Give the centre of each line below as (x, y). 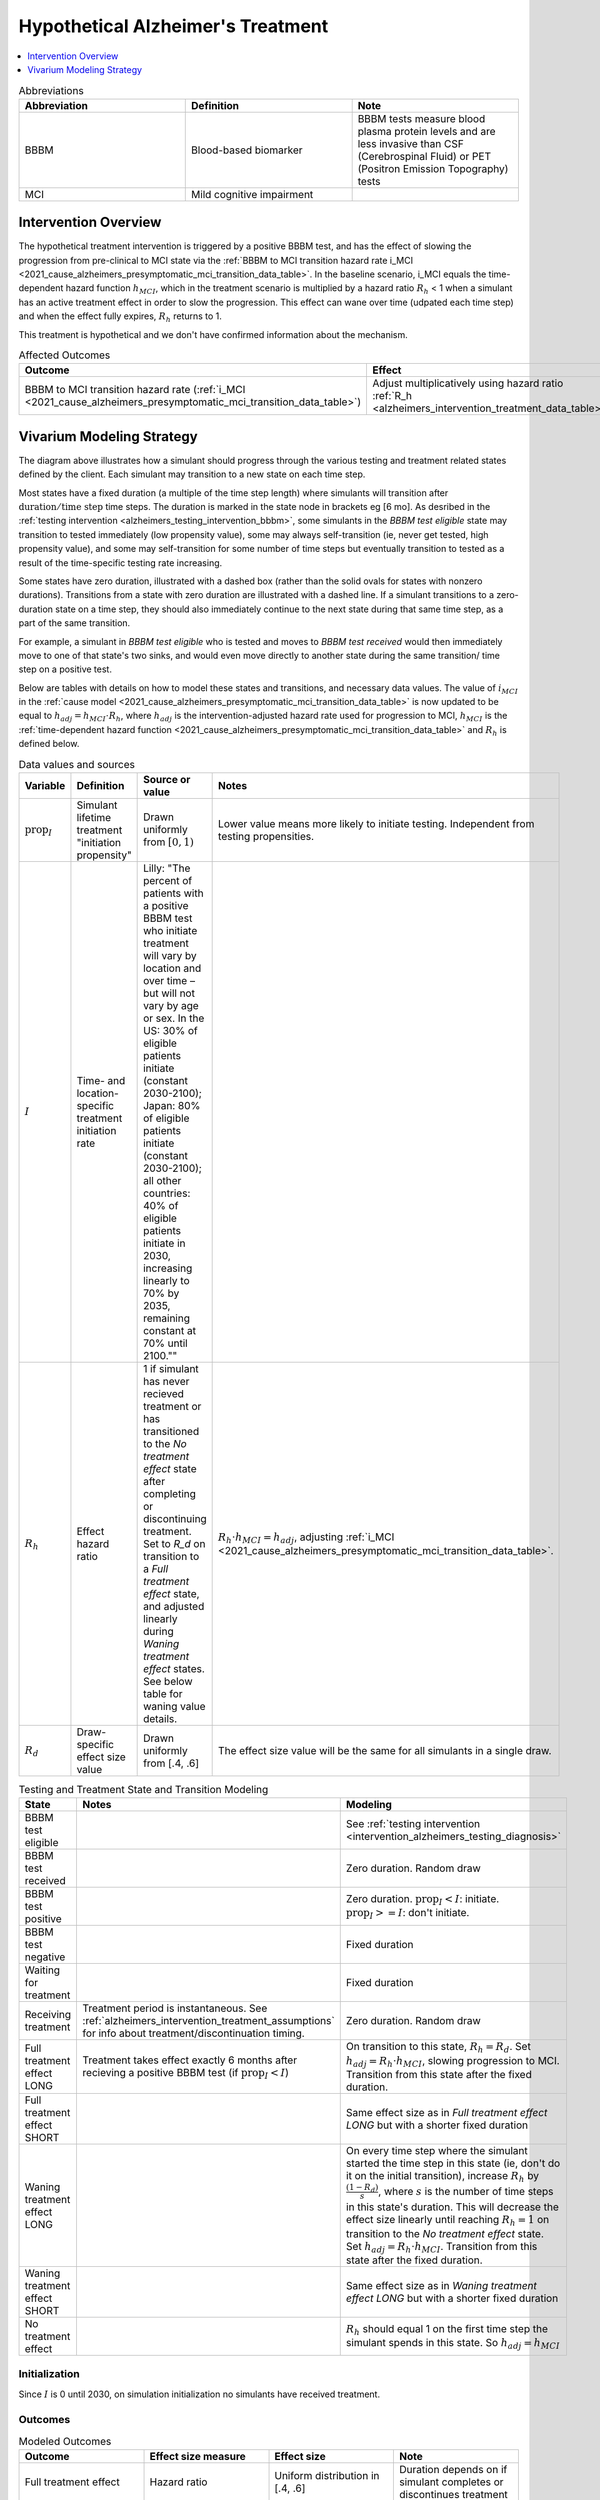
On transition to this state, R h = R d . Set (438, 2047)
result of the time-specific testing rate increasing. (120, 562)
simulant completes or (451, 2482)
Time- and (101, 1081)
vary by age (171, 1006)
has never (166, 1382)
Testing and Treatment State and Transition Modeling (143, 1790)
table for (163, 1694)
